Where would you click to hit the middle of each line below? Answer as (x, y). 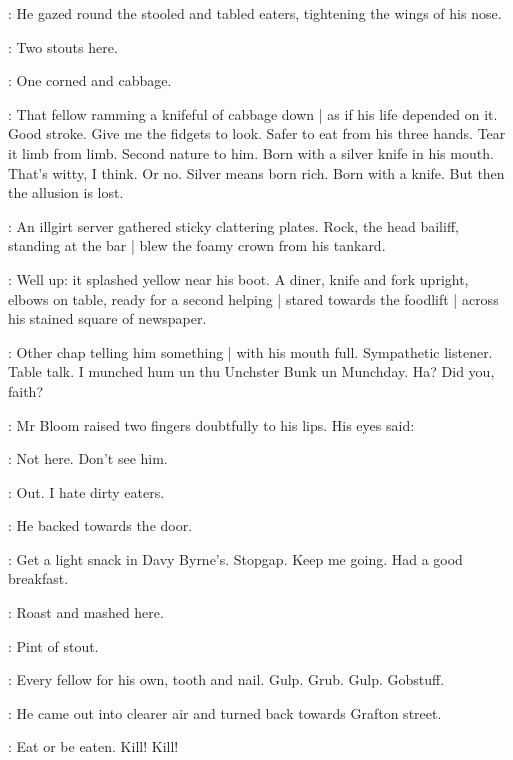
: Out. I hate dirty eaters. (86, 491)
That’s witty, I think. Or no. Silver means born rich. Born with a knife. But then (256, 172)
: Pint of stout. (53, 645)
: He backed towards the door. (100, 525)
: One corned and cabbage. (90, 80)
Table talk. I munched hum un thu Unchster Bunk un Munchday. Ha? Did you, (251, 371)
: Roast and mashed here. (86, 612)
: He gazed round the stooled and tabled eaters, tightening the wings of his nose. (255, 13)
